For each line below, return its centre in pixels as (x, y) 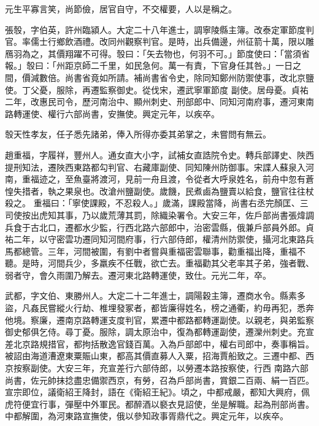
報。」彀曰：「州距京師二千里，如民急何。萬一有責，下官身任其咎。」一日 (149, 65)
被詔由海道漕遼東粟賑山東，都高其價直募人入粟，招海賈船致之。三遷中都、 (155, 356)
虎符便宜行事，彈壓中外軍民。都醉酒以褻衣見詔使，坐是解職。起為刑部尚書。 (159, 404)
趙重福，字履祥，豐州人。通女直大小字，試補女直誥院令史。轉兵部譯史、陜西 (159, 154)
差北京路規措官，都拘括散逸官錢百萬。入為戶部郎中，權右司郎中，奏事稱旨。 (159, 343)
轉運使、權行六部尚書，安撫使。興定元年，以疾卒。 (116, 113)
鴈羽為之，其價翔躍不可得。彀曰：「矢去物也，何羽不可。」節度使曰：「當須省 (157, 53)
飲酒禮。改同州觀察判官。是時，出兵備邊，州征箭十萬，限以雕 (189, 41)
